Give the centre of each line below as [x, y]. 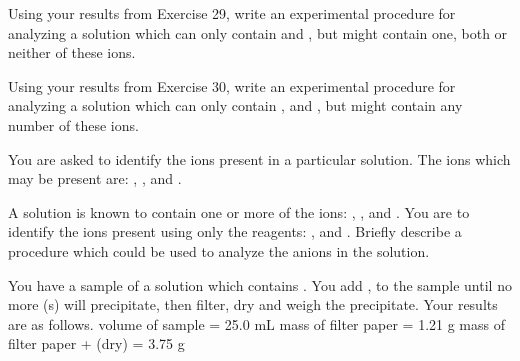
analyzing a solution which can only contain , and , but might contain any [235, 105]
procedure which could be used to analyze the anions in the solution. [219, 250]
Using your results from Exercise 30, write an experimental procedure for [232, 85]
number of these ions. [73, 124]
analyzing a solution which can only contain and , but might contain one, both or [258, 32]
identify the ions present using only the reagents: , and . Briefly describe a [235, 231]
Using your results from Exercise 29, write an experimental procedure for [232, 13]
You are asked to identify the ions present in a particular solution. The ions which [259, 158]
